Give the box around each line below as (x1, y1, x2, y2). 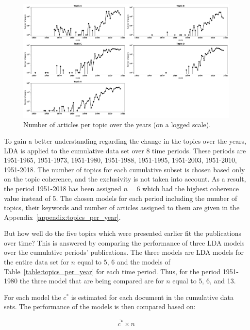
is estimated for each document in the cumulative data (71, 292, 233, 302)
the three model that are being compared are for (19, 276, 164, 286)
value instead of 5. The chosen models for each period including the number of (4, 193, 237, 203)
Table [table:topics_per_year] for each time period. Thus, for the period (4, 266, 221, 276)
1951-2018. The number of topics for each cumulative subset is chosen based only (4, 164, 245, 174)
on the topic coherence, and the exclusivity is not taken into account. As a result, (4, 174, 246, 184)
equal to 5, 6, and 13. (172, 276, 236, 286)
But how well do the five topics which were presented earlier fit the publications (4, 228, 241, 238)
